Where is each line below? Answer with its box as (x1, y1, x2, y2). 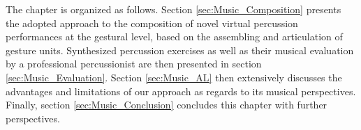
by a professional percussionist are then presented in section (6, 56, 262, 71)
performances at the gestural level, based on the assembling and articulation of (6, 29, 343, 44)
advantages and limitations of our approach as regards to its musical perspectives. (6, 83, 356, 98)
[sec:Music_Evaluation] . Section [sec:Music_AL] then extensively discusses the (6, 70, 342, 84)
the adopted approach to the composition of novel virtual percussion (6, 15, 298, 30)
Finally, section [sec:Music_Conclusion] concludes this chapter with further (6, 97, 327, 112)
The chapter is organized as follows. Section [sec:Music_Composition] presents (6, 2, 341, 16)
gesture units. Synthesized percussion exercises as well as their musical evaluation (6, 42, 354, 57)
